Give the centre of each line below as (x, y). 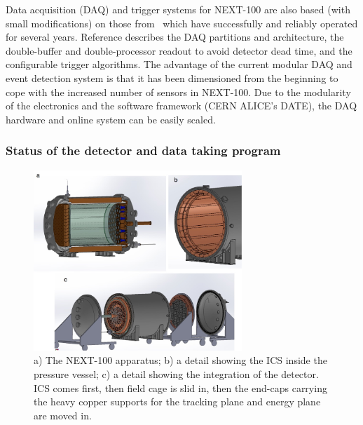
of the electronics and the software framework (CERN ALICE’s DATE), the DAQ (181, 106)
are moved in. (63, 415)
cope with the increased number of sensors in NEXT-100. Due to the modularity (178, 92)
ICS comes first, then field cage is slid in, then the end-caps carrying (180, 387)
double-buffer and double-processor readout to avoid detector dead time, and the (179, 50)
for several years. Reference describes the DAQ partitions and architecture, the (175, 37)
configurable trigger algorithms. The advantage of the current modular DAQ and (179, 64)
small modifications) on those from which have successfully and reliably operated (182, 23)
